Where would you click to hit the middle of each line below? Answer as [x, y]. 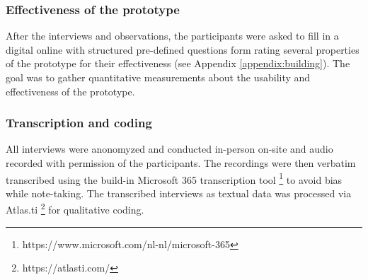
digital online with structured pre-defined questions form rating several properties [183, 49]
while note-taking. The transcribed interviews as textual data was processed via [179, 193]
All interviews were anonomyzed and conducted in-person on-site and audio [169, 149]
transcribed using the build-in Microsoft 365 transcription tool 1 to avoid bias [174, 178]
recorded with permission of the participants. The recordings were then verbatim [181, 163]
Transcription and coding [79, 123]
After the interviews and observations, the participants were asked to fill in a [172, 36]
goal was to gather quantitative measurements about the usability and [158, 77]
